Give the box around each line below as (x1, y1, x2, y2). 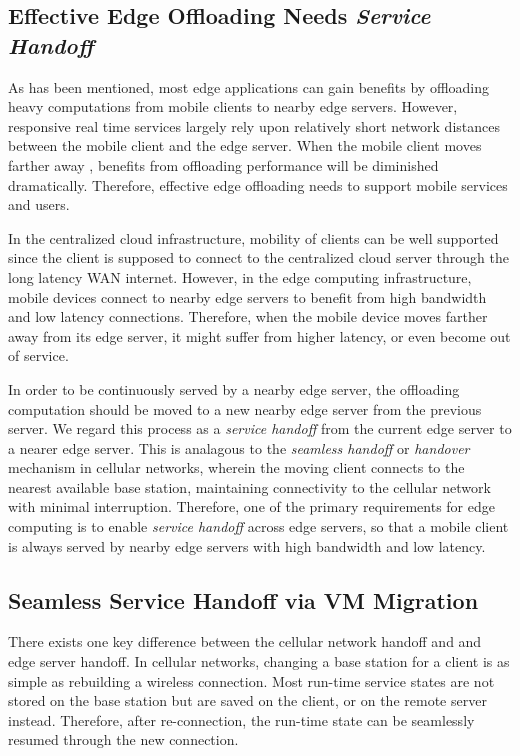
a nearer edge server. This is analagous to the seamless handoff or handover (8, 437, 470, 458)
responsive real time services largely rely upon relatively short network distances (8, 115, 500, 136)
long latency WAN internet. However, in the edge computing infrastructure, (8, 266, 472, 287)
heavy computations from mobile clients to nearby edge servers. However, (8, 96, 458, 117)
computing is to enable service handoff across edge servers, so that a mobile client (8, 516, 509, 537)
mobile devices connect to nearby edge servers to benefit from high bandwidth (8, 286, 487, 307)
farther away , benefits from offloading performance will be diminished (8, 154, 439, 175)
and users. (8, 194, 70, 215)
